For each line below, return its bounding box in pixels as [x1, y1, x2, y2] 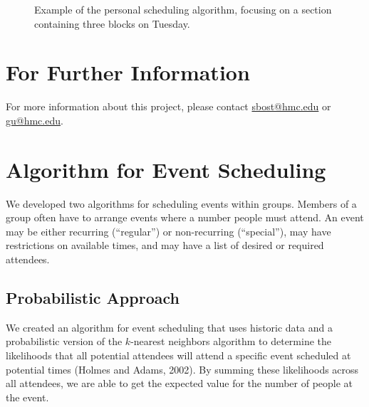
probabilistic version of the [6, 334, 123, 349]
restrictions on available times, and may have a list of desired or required [6, 238, 324, 253]
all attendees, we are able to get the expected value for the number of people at [6, 376, 353, 391]
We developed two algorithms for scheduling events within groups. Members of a [6, 196, 357, 211]
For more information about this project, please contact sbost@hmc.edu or [6, 99, 331, 114]
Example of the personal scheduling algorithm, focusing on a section [34, 2, 332, 16]
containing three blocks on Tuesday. [34, 16, 190, 31]
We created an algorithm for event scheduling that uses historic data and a [6, 319, 333, 334]
